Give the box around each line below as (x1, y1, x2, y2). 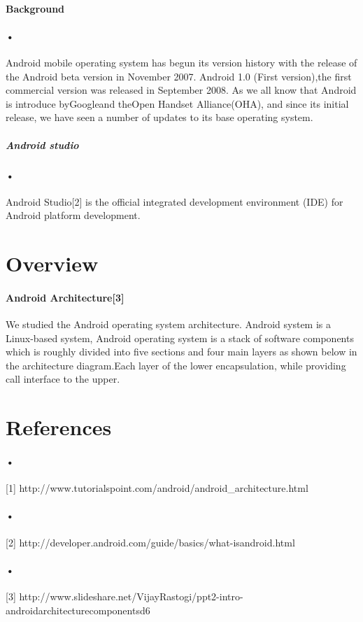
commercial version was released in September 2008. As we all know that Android (6, 83, 357, 97)
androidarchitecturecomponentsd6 (6, 602, 150, 617)
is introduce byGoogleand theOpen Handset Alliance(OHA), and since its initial (6, 96, 349, 111)
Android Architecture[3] (6, 290, 124, 304)
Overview (6, 249, 99, 278)
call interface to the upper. (6, 372, 120, 386)
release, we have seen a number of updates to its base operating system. (6, 110, 313, 125)
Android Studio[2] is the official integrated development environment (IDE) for (6, 194, 343, 208)
